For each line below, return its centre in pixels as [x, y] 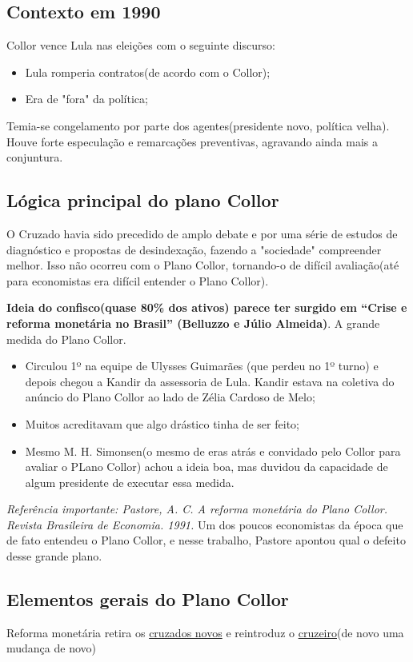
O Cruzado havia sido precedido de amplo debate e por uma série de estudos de [202, 233]
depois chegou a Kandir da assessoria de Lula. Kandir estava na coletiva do [210, 381]
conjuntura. [35, 157]
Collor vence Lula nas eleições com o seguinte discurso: [141, 45]
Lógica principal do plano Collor [143, 200]
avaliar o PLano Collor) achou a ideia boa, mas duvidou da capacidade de [206, 467]
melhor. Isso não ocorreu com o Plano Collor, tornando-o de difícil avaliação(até [203, 265]
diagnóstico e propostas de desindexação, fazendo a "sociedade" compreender [194, 249]
